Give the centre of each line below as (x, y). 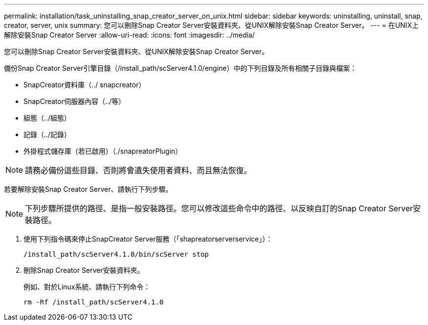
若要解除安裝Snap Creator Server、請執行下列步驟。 (88, 189)
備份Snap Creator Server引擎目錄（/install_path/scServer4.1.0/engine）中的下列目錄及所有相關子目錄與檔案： (181, 68)
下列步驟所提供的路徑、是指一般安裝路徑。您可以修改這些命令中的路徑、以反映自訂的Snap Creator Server (219, 208)
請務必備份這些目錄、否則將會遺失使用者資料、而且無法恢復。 (139, 170)
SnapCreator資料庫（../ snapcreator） (85, 85)
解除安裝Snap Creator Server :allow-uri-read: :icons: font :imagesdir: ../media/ (129, 35)
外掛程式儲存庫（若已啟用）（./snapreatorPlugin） (103, 151)
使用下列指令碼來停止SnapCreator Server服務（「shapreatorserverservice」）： (148, 239)
